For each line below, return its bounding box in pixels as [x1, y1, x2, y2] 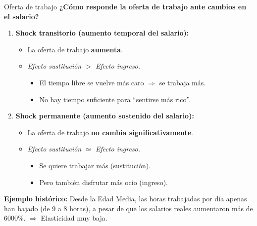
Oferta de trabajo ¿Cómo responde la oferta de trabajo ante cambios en [4, 1, 247, 11]
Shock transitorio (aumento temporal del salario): [15, 28, 189, 38]
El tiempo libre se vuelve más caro [39, 77, 144, 87]
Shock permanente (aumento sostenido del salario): [15, 111, 194, 121]
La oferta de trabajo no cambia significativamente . [27, 127, 193, 137]
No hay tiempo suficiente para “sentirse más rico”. [39, 94, 191, 104]
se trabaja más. [159, 77, 206, 87]
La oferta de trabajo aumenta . [27, 44, 123, 54]
